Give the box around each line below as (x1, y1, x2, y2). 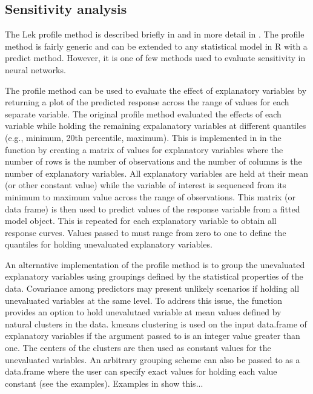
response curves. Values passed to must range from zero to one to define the (5, 226, 286, 238)
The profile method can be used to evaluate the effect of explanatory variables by (5, 84, 307, 96)
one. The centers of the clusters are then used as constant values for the (5, 341, 271, 354)
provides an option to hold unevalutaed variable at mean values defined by (5, 306, 282, 318)
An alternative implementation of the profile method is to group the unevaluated (5, 258, 305, 271)
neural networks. (5, 63, 66, 76)
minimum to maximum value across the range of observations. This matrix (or (5, 190, 296, 203)
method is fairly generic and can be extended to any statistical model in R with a (5, 39, 308, 52)
